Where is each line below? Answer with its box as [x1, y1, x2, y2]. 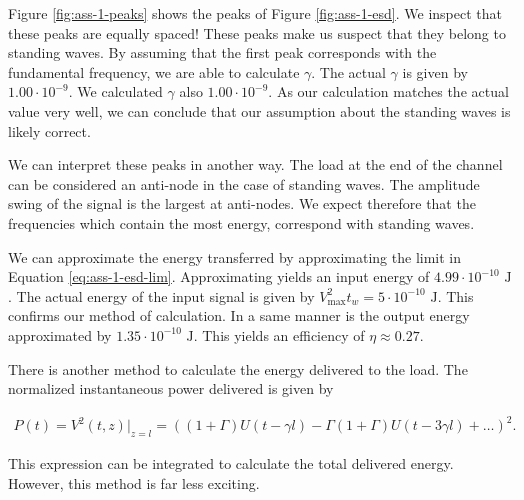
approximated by [8, 324, 112, 345]
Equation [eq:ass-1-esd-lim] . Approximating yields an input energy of [8, 266, 430, 287]
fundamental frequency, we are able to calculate [8, 61, 300, 82]
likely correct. [8, 120, 91, 141]
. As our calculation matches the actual [268, 81, 509, 102]
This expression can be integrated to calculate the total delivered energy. [8, 453, 454, 474]
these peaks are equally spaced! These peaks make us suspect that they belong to [8, 22, 506, 43]
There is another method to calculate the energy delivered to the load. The [8, 358, 468, 379]
